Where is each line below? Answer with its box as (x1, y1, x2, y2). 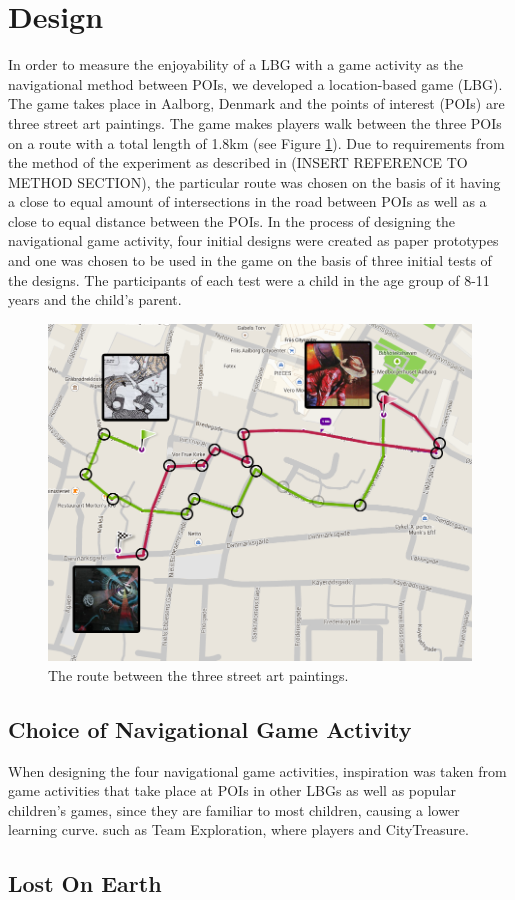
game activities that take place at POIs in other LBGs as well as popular (8, 780, 456, 801)
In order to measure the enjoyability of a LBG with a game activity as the (8, 54, 463, 75)
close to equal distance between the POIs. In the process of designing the (8, 210, 456, 231)
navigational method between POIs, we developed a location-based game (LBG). (8, 73, 503, 94)
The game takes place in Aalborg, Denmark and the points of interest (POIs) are (8, 93, 505, 114)
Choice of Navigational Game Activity (8, 713, 412, 744)
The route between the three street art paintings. (48, 664, 349, 685)
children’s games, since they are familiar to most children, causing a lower (8, 799, 460, 820)
